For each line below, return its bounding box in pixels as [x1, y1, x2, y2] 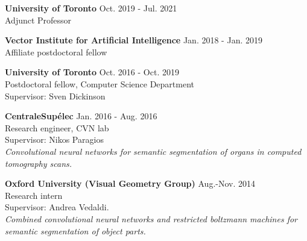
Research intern [5, 189, 63, 201]
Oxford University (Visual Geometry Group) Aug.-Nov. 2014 [5, 177, 255, 190]
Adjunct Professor [5, 13, 72, 26]
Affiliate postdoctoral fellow [5, 45, 107, 58]
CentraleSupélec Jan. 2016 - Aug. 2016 [5, 110, 157, 122]
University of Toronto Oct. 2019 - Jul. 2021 [5, 2, 177, 14]
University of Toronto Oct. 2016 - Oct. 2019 [5, 66, 179, 78]
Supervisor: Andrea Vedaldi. [5, 201, 109, 213]
